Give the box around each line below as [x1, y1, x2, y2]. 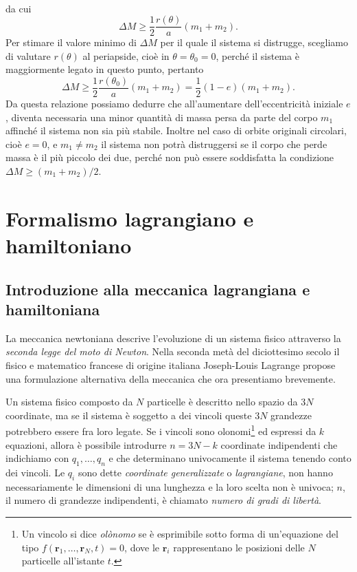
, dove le [124, 540, 160, 554]
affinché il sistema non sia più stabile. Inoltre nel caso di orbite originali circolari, [5, 123, 347, 138]
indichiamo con [5, 451, 69, 465]
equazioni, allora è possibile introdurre [5, 437, 167, 452]
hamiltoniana [5, 298, 100, 319]
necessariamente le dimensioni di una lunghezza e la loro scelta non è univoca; [5, 479, 334, 494]
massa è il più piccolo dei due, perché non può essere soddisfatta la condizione [5, 150, 334, 165]
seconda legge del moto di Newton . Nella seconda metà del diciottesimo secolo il [5, 344, 340, 359]
